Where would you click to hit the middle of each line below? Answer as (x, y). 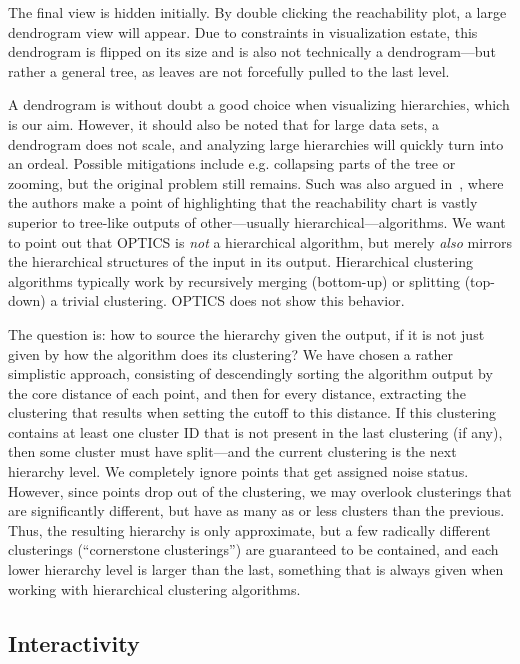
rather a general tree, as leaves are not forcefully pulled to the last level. (229, 70)
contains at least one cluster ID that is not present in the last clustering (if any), (255, 431)
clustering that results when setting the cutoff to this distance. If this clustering (252, 412)
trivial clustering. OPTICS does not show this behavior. (233, 300)
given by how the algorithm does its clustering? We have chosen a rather (230, 353)
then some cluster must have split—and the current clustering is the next (232, 451)
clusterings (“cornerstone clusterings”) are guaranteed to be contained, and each (253, 549)
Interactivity (74, 642)
